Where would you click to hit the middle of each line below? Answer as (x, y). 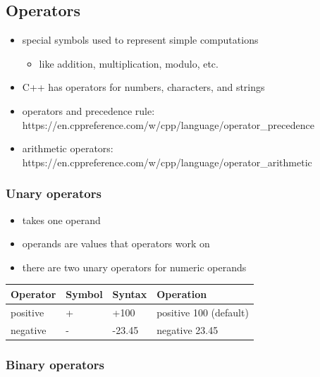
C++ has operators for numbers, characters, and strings (143, 87)
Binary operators (55, 364)
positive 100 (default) (203, 312)
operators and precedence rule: (88, 110)
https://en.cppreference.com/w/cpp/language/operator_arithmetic (167, 162)
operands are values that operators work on (116, 243)
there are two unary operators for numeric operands (134, 267)
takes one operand (61, 220)
